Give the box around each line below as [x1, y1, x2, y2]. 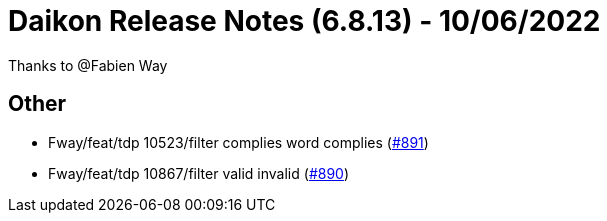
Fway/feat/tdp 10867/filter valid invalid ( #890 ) [48, 164, 350, 182]
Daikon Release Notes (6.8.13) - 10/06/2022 [8, 4, 601, 38]
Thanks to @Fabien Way [8, 56, 168, 74]
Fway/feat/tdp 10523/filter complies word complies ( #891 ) [48, 133, 429, 151]
